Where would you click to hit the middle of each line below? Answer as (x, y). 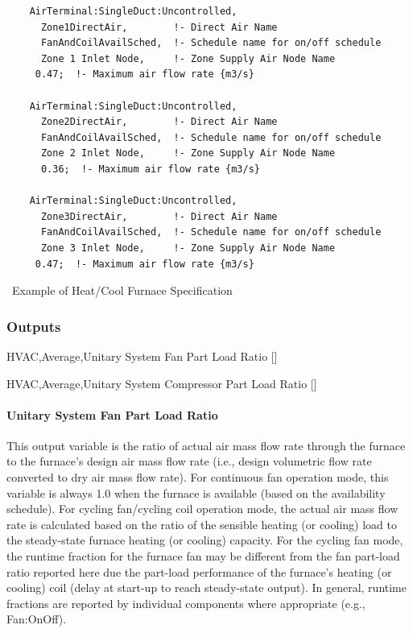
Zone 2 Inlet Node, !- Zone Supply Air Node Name (188, 153)
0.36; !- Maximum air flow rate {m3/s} (150, 169)
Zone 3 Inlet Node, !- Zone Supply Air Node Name (188, 248)
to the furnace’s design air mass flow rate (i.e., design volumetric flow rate (189, 461)
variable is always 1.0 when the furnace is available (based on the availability (196, 492)
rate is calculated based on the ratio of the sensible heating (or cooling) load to (202, 524)
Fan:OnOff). (37, 619)
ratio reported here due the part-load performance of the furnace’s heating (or (199, 571)
